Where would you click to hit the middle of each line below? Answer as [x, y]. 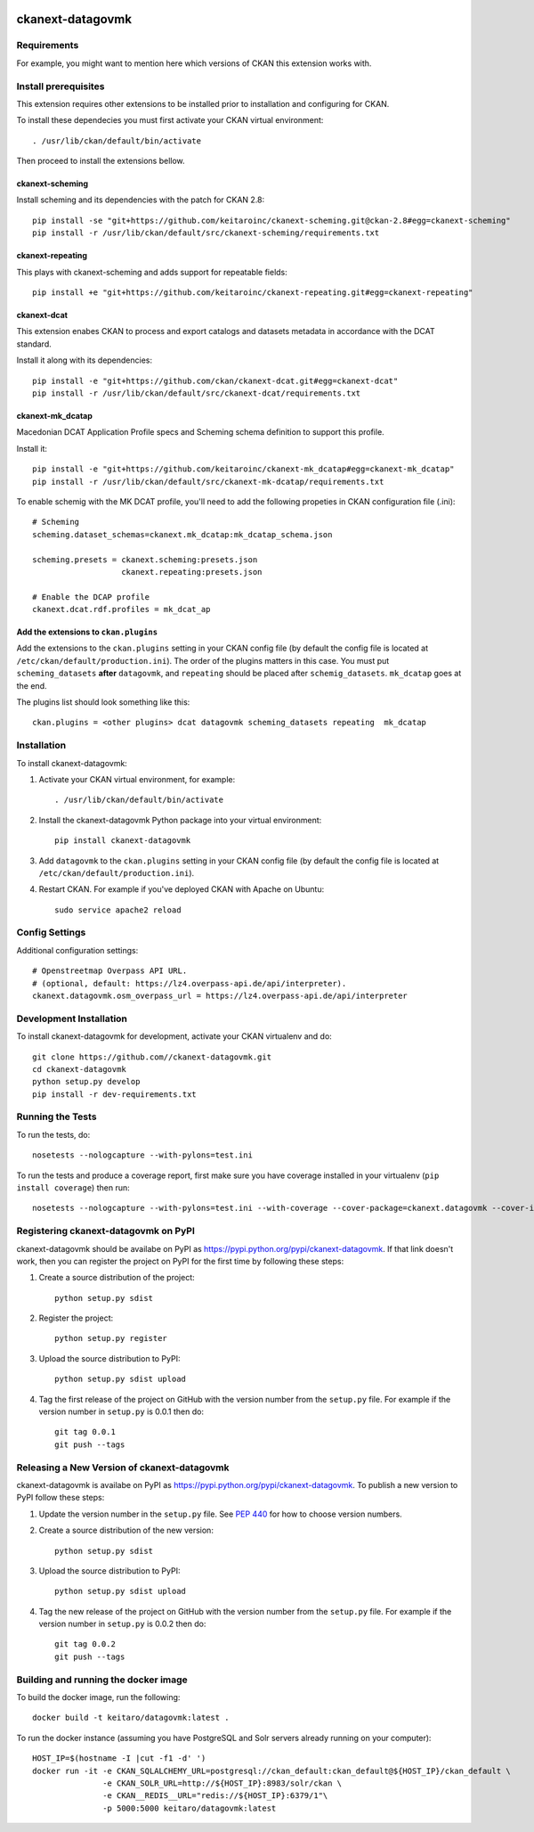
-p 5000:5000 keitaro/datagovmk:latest [190, 1808]
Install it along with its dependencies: [85, 360]
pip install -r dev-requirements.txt [115, 1094]
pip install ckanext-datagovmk [123, 841]
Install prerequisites [61, 86]
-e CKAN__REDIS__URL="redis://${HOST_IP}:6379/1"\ [215, 1796]
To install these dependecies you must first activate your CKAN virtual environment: [170, 120]
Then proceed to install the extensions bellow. [101, 161]
